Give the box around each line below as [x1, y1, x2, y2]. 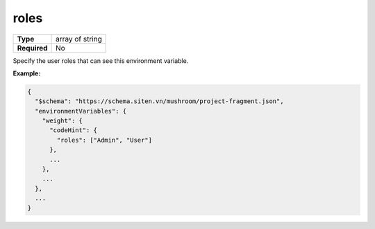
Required [17, 43, 48, 53]
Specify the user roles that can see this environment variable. [12, 56, 189, 65]
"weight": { [42, 117, 83, 125]
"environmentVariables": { [35, 107, 127, 115]
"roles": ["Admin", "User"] [56, 136, 153, 144]
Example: [12, 69, 41, 77]
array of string [56, 34, 102, 44]
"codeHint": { [49, 127, 97, 134]
